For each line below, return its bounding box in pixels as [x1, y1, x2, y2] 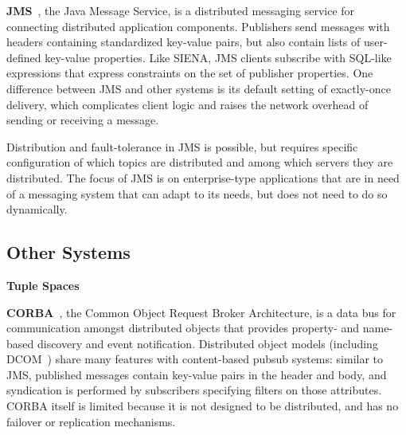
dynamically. [6, 201, 68, 217]
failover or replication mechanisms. [6, 413, 176, 429]
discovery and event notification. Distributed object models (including [37, 335, 378, 351]
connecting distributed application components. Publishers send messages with [6, 18, 390, 34]
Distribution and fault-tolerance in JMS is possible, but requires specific [6, 138, 358, 155]
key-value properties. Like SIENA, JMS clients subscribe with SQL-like [45, 49, 392, 65]
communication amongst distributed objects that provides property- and [6, 319, 360, 336]
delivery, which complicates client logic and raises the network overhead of [6, 96, 369, 112]
